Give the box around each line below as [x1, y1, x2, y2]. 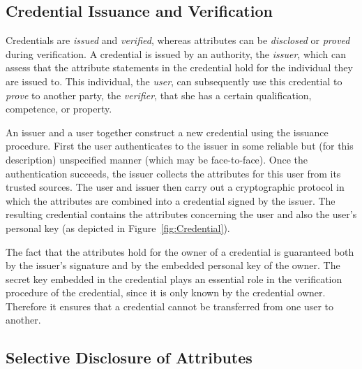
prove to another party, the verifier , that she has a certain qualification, [6, 87, 312, 102]
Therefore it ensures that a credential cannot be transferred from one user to [6, 298, 334, 313]
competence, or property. [6, 101, 112, 116]
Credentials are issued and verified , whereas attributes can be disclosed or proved [6, 33, 350, 48]
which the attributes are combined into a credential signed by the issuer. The [6, 193, 335, 208]
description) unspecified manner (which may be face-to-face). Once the [6, 152, 308, 166]
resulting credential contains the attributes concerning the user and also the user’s [6, 207, 357, 222]
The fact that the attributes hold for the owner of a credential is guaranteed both [6, 244, 354, 259]
